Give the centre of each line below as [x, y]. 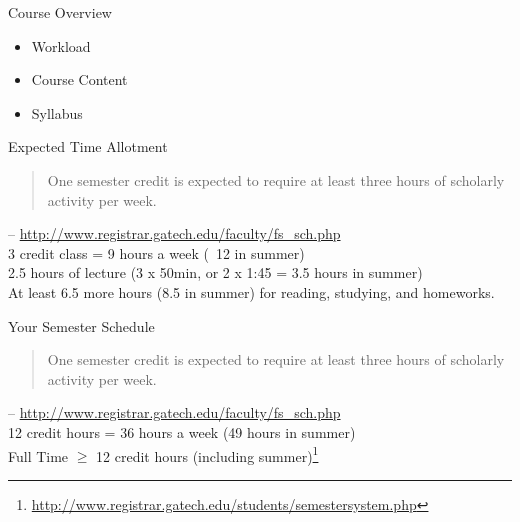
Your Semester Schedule [81, 325]
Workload [61, 45]
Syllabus [57, 112]
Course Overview [60, 12]
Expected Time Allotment [88, 146]
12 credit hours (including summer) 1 [207, 454]
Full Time [38, 455]
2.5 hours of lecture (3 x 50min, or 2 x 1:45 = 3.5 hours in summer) [215, 272]
